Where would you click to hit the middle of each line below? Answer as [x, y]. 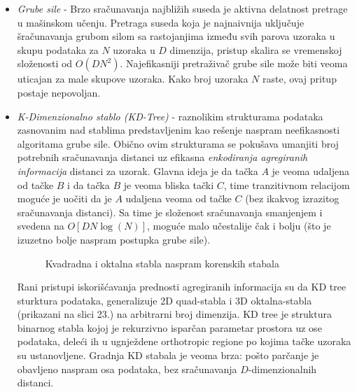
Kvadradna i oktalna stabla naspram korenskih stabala [162, 263]
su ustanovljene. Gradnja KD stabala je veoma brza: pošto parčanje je [168, 355]
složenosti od [45, 63]
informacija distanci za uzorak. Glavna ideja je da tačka [138, 170]
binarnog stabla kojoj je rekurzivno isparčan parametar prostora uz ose [169, 327]
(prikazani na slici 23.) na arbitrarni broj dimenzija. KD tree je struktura [174, 314]
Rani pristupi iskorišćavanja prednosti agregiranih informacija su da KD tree [182, 287]
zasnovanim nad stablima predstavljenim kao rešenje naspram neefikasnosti [178, 130]
